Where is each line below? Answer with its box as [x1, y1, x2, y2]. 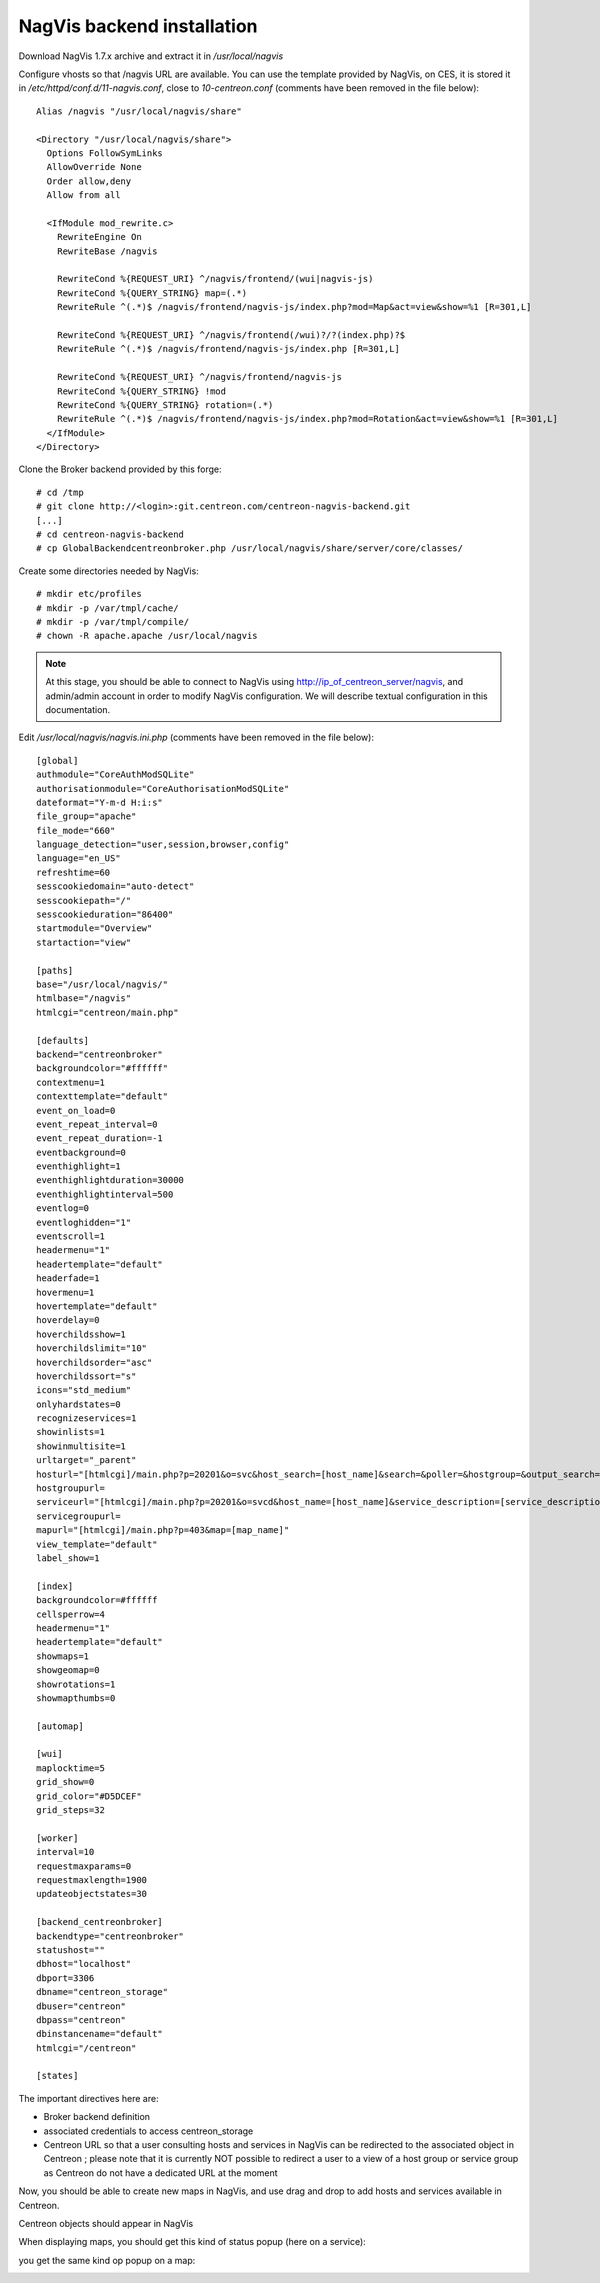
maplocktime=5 [36, 1762, 105, 1774]
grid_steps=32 [36, 1805, 105, 1816]
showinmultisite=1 [36, 1440, 127, 1452]
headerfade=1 [36, 1273, 100, 1284]
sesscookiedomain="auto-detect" [36, 881, 195, 892]
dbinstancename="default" [36, 2028, 164, 2040]
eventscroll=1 [36, 1231, 105, 1242]
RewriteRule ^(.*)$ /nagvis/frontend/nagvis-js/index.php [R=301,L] [56, 343, 400, 355]
